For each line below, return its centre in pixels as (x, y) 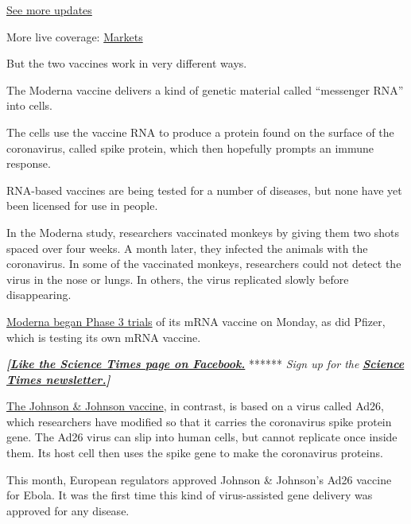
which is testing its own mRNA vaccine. (104, 337)
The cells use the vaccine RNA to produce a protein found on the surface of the (200, 132)
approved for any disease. (68, 510)
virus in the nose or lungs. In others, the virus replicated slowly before (178, 279)
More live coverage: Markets (75, 36)
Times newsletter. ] (58, 379)
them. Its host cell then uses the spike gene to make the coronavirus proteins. (195, 453)
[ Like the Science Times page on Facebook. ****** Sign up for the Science (205, 364)
